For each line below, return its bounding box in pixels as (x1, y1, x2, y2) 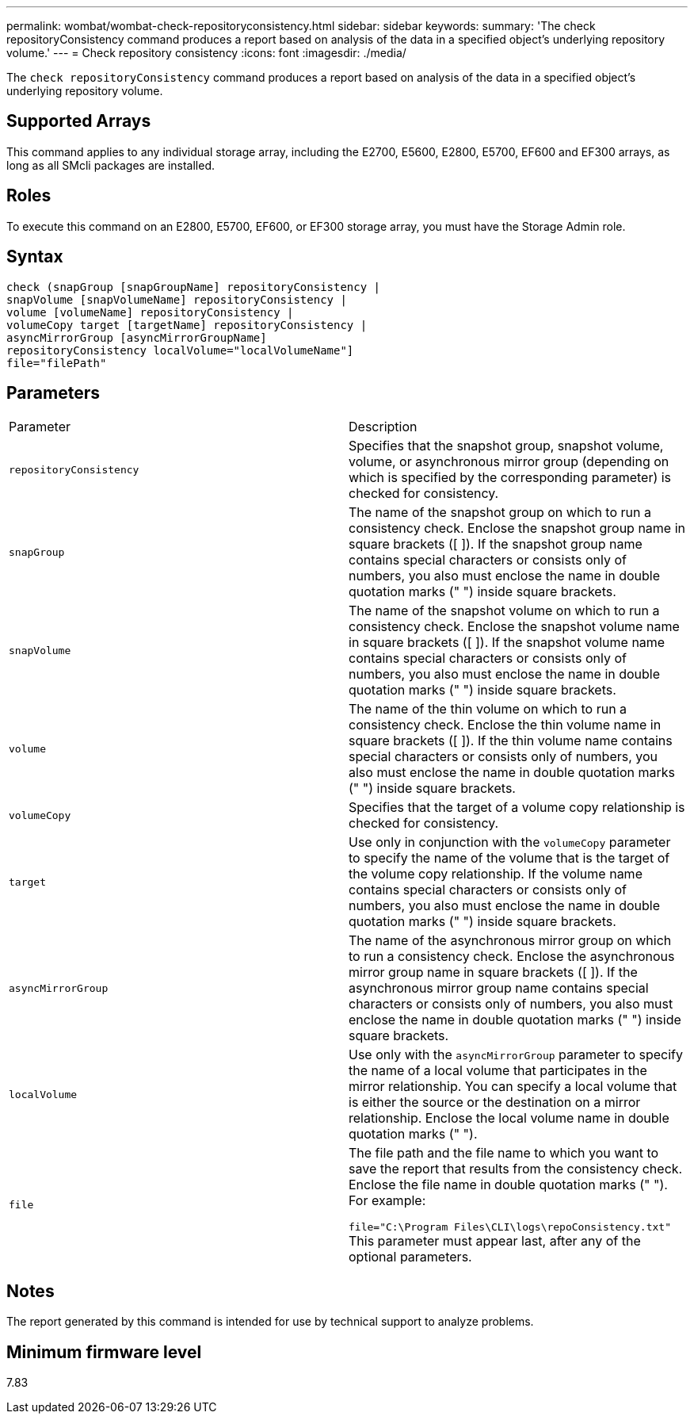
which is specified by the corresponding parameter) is (349, 469, 672, 486)
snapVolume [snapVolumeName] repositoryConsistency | (6, 293, 347, 306)
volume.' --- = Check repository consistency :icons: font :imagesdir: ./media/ (6, 46, 406, 59)
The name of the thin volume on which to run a (349, 701, 627, 718)
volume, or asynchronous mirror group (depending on (349, 454, 669, 470)
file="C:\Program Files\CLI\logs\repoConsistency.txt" (349, 1221, 671, 1234)
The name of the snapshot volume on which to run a (349, 603, 660, 619)
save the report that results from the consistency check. (349, 1161, 683, 1177)
